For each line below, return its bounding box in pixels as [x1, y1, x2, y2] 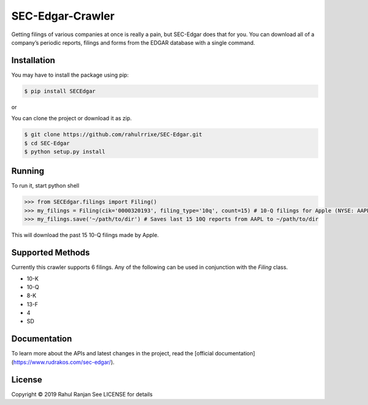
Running [11, 166, 45, 176]
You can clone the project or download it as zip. [11, 115, 132, 122]
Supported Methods [11, 248, 90, 258]
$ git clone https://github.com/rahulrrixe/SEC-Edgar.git [24, 131, 202, 138]
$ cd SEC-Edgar [24, 140, 70, 146]
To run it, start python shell [11, 182, 80, 189]
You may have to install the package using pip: [11, 71, 129, 78]
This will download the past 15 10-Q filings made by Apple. [11, 232, 159, 239]
